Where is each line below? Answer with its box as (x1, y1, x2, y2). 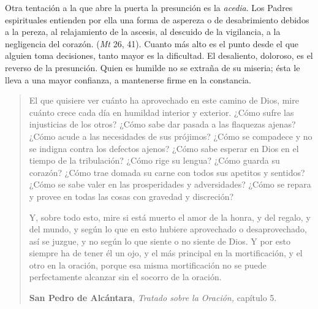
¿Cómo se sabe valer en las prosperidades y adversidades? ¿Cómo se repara (29, 178, 311, 191)
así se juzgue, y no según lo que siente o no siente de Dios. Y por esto (29, 234, 290, 247)
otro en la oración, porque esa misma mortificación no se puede (29, 258, 267, 271)
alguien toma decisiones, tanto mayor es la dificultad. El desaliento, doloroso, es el (5, 49, 313, 62)
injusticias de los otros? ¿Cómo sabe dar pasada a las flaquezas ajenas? (29, 118, 296, 131)
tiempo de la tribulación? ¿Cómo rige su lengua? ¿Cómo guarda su (29, 154, 280, 167)
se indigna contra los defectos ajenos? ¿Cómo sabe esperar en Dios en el (29, 142, 299, 154)
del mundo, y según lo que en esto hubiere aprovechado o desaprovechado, (29, 223, 307, 235)
